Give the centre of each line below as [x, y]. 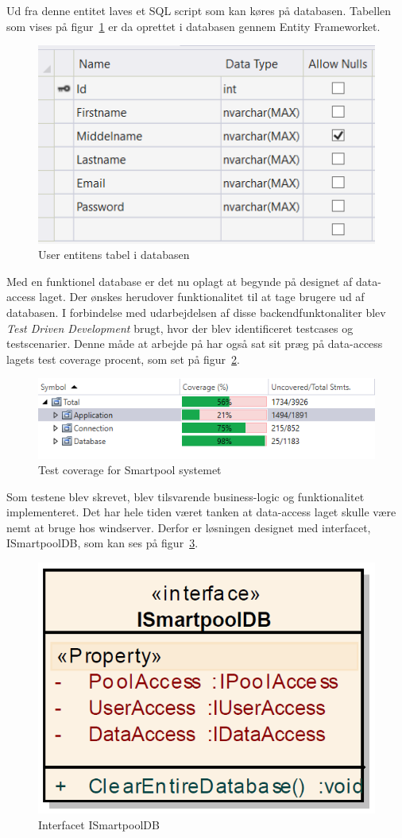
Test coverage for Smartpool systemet [130, 470]
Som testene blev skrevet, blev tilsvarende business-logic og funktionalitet [186, 496]
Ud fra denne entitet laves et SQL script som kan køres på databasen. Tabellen [199, 10]
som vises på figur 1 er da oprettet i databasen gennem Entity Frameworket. [193, 26]
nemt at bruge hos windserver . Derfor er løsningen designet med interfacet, [189, 527]
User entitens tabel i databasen [114, 255]
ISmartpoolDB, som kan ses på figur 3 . [102, 543]
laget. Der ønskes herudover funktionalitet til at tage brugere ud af [202, 297]
